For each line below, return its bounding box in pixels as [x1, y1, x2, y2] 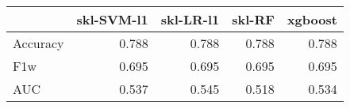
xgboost [287, 10, 337, 28]
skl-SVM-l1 [76, 10, 148, 28]
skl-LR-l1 [160, 10, 220, 28]
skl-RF [232, 10, 275, 28]
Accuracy [13, 34, 64, 52]
